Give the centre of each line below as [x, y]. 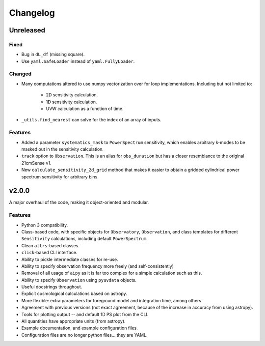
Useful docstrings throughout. [52, 287]
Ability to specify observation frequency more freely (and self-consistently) [98, 266]
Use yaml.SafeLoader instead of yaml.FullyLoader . [78, 61]
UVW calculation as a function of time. [85, 109]
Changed [20, 74]
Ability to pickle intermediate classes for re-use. [70, 259]
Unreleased [27, 30]
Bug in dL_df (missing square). [53, 55]
